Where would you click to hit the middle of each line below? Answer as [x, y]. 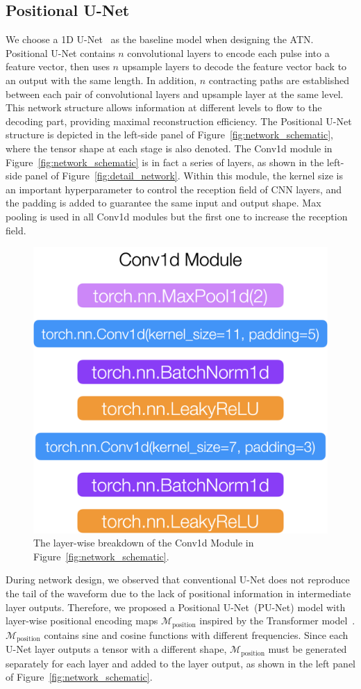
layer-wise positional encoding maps [82, 621]
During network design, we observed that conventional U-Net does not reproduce [178, 579]
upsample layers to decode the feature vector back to [234, 66]
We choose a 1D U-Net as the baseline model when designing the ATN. [160, 39]
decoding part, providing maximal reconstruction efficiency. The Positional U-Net [179, 121]
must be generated [308, 649]
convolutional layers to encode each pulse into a [228, 52]
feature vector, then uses [58, 66]
